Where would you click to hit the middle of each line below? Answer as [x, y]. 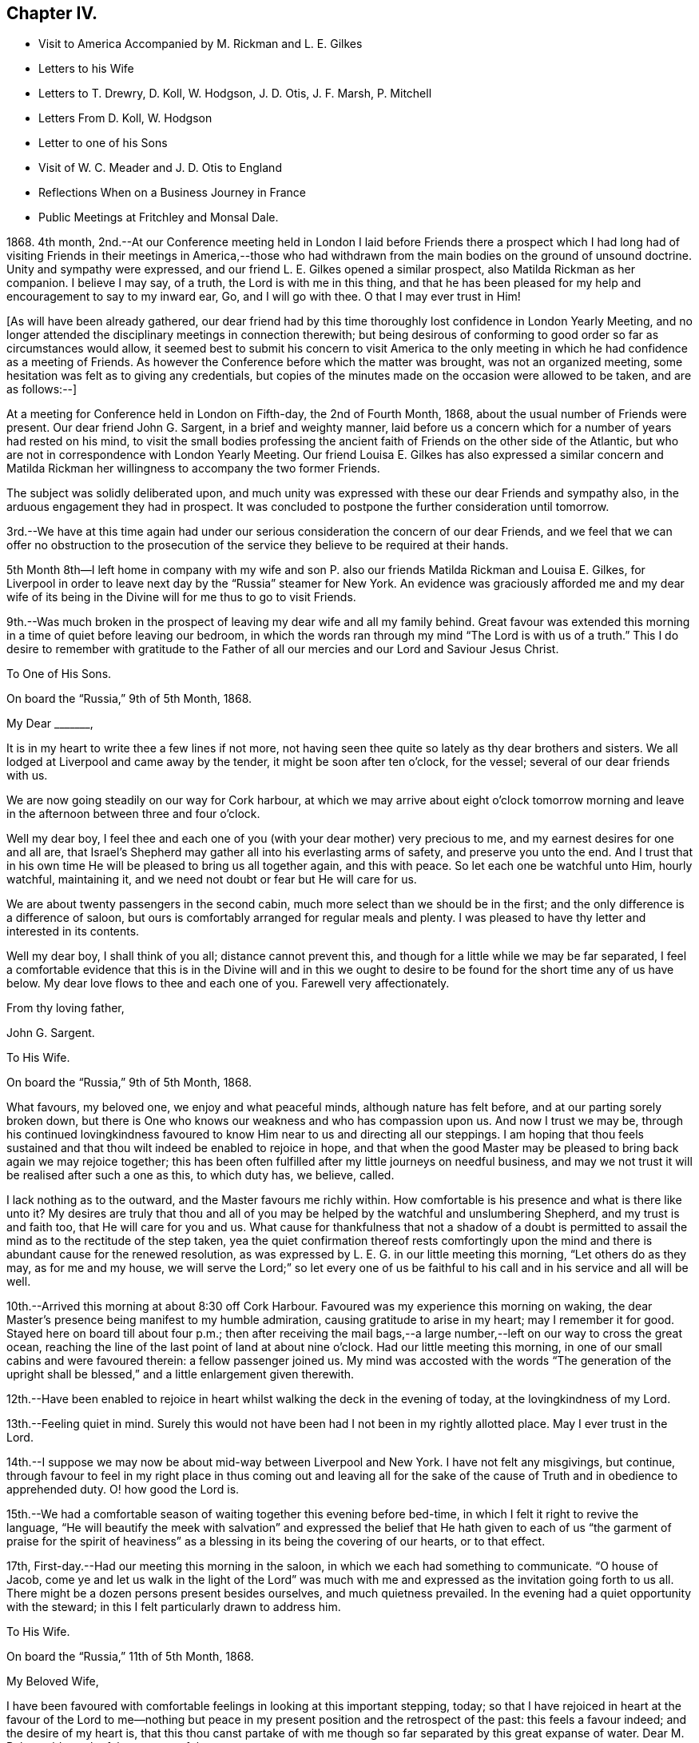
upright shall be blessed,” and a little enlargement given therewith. [181, 1374]
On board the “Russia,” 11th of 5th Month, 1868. [130, 1657]
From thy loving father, [66, 1008]
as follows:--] [42, 389]
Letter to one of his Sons [103, 143]
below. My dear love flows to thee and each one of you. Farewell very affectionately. [228, 983]
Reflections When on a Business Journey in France [173, 193]
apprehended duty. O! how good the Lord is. [123, 1490]
